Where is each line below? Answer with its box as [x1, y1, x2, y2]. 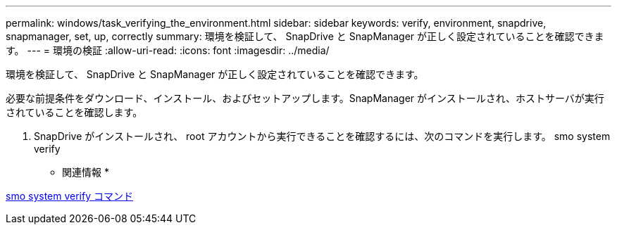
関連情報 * [62, 166, 109, 178]
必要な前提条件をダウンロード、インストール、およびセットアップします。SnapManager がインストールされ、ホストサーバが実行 [6, 92, 604, 104]
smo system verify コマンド [6, 190, 133, 202]
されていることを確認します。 [6, 106, 143, 118]
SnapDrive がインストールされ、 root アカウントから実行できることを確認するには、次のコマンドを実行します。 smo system [34, 130, 611, 142]
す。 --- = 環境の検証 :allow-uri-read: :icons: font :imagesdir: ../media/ [6, 44, 330, 56]
